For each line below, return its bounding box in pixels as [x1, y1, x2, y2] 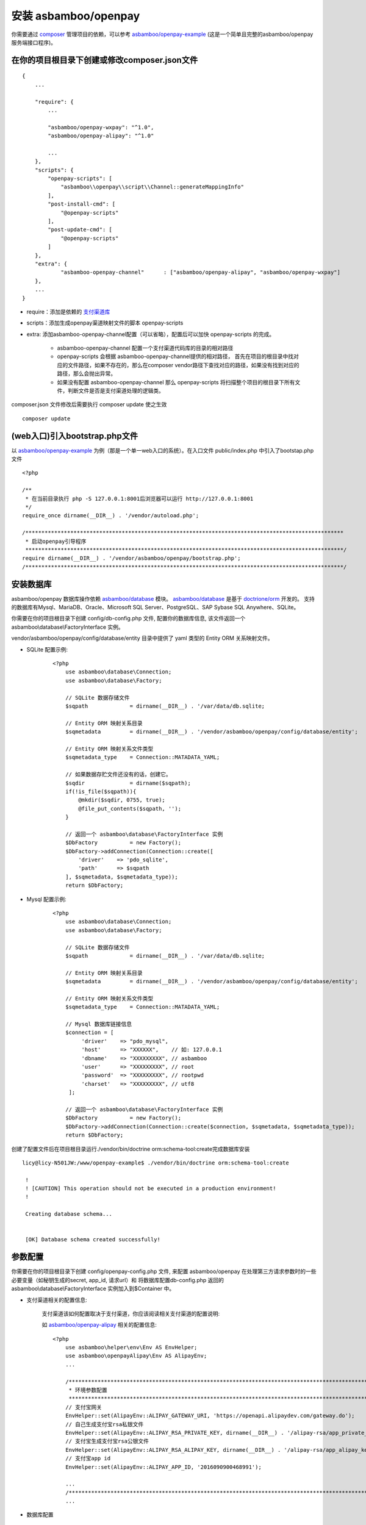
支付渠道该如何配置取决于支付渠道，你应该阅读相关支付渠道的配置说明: [41, 1310, 220, 1317]
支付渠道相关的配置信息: [26, 1296, 88, 1304]
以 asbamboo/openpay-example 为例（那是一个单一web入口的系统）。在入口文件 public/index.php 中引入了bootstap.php [11, 447, 314, 454]
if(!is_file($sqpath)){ [65, 788, 137, 795]
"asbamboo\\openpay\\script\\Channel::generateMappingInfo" [60, 184, 244, 190]
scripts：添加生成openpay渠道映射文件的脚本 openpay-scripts [26, 319, 184, 326]
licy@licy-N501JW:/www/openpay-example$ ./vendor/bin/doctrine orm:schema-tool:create [22, 1159, 289, 1166]
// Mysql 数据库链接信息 [65, 1021, 132, 1028]
